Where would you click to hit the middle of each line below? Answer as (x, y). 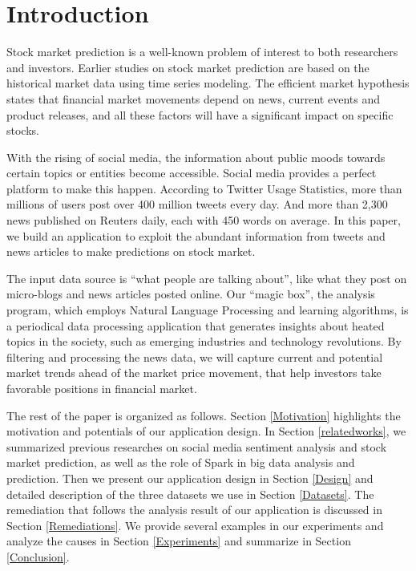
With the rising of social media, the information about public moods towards (196, 157)
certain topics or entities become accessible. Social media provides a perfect (192, 173)
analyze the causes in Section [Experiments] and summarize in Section (179, 541)
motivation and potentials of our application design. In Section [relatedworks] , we (206, 431)
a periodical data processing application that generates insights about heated (196, 325)
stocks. (23, 130)
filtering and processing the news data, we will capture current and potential (195, 356)
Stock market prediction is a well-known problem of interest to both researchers (202, 52)
